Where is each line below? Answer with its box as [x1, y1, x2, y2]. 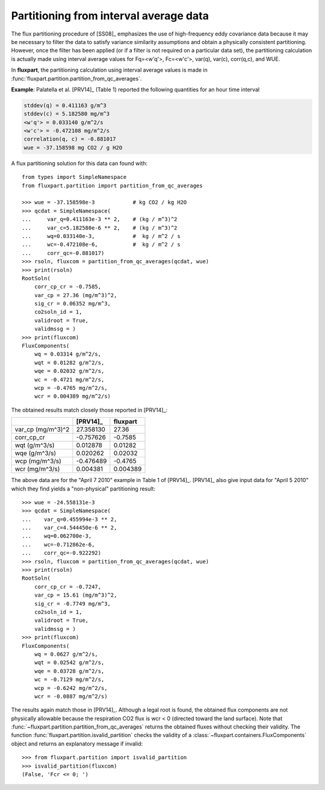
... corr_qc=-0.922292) [22, 550, 102, 557]
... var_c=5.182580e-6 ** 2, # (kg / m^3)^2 [22, 224, 178, 231]
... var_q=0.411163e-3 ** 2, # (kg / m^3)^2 [22, 216, 178, 223]
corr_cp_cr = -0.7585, [34, 283, 102, 290]
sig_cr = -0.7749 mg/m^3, [34, 600, 111, 607]
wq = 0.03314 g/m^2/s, [34, 351, 102, 358]
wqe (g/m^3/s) [14, 449, 57, 457]
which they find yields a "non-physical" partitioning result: [11, 485, 156, 492]
